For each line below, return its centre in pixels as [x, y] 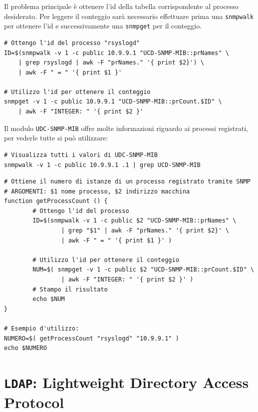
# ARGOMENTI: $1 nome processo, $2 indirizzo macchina [97, 191]
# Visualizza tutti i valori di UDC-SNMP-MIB [81, 155]
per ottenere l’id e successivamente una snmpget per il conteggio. [103, 26]
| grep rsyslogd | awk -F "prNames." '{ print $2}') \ [111, 63]
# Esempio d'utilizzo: [42, 328]
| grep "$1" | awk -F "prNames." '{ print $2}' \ [145, 231]
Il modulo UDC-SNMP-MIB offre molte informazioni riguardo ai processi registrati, [126, 128]
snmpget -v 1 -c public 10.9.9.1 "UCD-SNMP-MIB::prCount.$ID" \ [113, 102]
